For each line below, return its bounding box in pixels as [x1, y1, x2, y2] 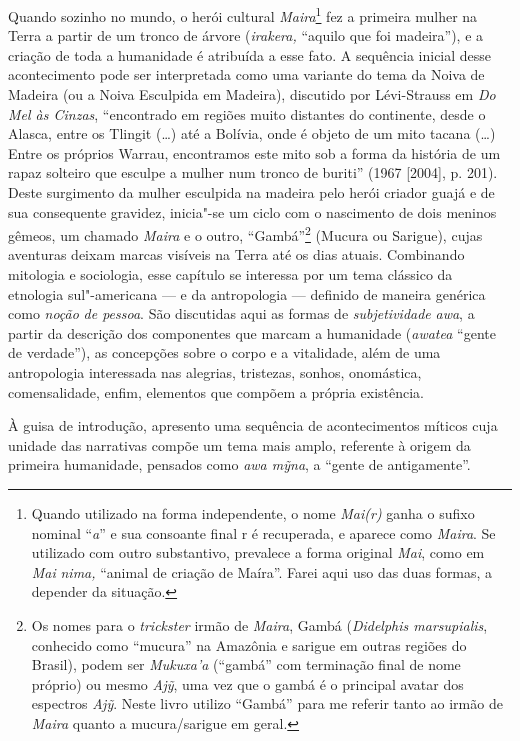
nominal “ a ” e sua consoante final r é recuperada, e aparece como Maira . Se [31, 522, 496, 543]
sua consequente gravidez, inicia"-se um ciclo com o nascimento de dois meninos [8, 201, 497, 222]
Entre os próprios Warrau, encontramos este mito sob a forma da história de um [8, 142, 501, 163]
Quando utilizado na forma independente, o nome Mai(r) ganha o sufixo [31, 502, 475, 523]
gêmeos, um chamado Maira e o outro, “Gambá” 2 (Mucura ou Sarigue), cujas [8, 222, 483, 245]
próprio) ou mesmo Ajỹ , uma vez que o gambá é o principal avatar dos [31, 673, 464, 694]
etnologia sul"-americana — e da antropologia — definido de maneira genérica [8, 283, 486, 304]
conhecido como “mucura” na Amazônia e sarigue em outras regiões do [31, 634, 467, 655]
